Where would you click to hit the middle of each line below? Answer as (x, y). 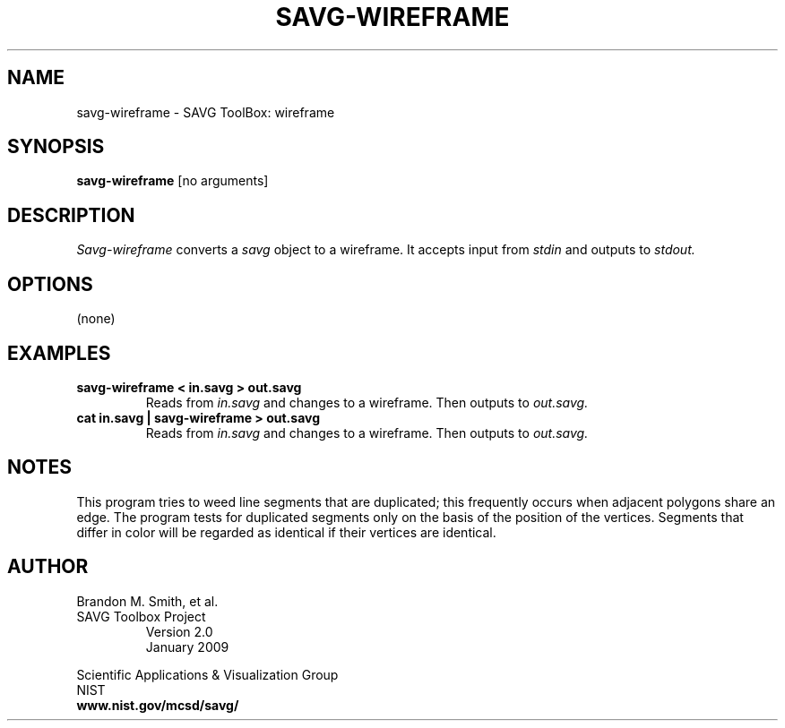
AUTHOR (48, 567)
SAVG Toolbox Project (141, 616)
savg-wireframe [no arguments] (173, 181)
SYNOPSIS (56, 147)
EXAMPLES (59, 353)
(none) (96, 319)
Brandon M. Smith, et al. (147, 601)
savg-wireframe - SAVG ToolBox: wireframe (206, 112)
